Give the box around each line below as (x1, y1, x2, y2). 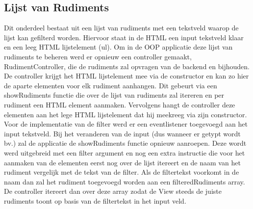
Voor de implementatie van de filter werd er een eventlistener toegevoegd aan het (4, 119, 248, 129)
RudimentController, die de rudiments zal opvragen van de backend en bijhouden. (4, 61, 250, 71)
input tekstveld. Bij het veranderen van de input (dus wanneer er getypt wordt (4, 128, 241, 138)
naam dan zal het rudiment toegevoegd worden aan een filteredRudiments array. (4, 176, 245, 186)
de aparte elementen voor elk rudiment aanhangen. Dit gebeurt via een (4, 80, 217, 90)
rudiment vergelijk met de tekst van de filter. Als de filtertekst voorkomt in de (4, 167, 239, 177)
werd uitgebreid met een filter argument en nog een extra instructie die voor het (4, 147, 245, 157)
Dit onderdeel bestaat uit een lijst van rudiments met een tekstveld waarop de (4, 23, 239, 33)
